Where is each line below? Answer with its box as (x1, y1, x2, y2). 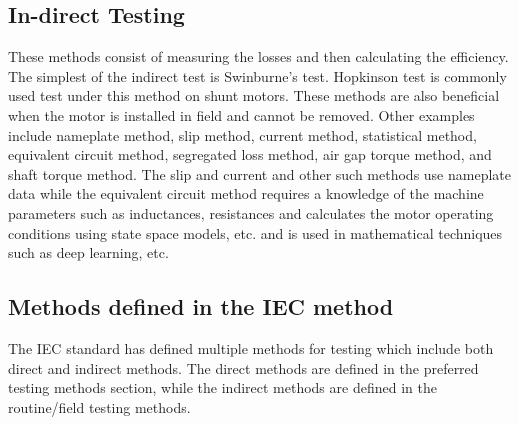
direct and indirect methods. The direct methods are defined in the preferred (8, 357, 479, 378)
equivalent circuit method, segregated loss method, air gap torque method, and (8, 144, 492, 165)
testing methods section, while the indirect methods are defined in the (8, 377, 437, 398)
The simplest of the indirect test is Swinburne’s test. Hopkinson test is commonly (8, 65, 507, 86)
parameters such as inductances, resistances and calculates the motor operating (8, 202, 494, 223)
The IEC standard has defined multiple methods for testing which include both (8, 337, 494, 358)
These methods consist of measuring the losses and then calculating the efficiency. (8, 46, 509, 67)
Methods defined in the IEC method (8, 291, 394, 322)
